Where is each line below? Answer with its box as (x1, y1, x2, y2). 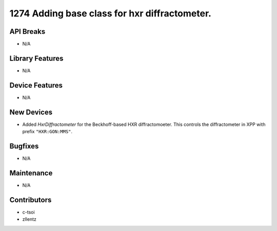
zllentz (22, 216, 37, 222)
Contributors (9, 195, 52, 204)
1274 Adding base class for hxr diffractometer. (9, 8, 211, 19)
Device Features (9, 81, 63, 90)
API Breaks (9, 27, 46, 36)
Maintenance (9, 169, 53, 177)
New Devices (9, 108, 53, 116)
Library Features (9, 54, 64, 62)
